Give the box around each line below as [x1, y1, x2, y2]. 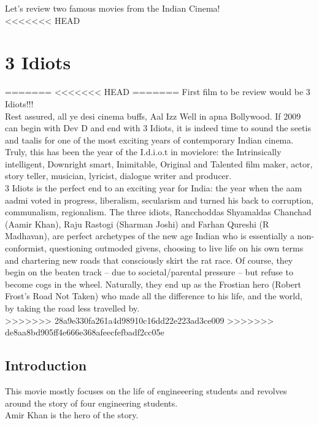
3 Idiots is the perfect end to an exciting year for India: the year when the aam [5, 182, 302, 194]
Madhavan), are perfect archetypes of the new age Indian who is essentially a [5, 229, 295, 242]
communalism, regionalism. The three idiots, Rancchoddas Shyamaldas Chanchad [5, 205, 312, 218]
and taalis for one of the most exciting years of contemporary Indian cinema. [5, 133, 294, 146]
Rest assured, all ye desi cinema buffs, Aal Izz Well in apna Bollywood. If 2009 [5, 109, 301, 122]
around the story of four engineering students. [5, 396, 178, 409]
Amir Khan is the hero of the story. [5, 408, 139, 421]
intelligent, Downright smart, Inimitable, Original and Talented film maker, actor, [5, 157, 313, 170]
